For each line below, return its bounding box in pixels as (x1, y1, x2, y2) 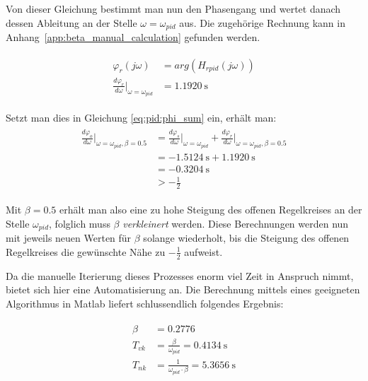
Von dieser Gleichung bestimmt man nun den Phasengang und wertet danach (6, 1, 341, 16)
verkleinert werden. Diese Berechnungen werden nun (122, 216, 349, 230)
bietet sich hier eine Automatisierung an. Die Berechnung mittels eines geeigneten (6, 282, 360, 297)
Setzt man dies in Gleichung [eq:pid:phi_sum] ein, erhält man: (6, 110, 277, 125)
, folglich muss (49, 216, 110, 230)
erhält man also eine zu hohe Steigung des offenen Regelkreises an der (59, 202, 362, 217)
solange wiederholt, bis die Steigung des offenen (143, 230, 350, 245)
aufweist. (184, 244, 223, 259)
